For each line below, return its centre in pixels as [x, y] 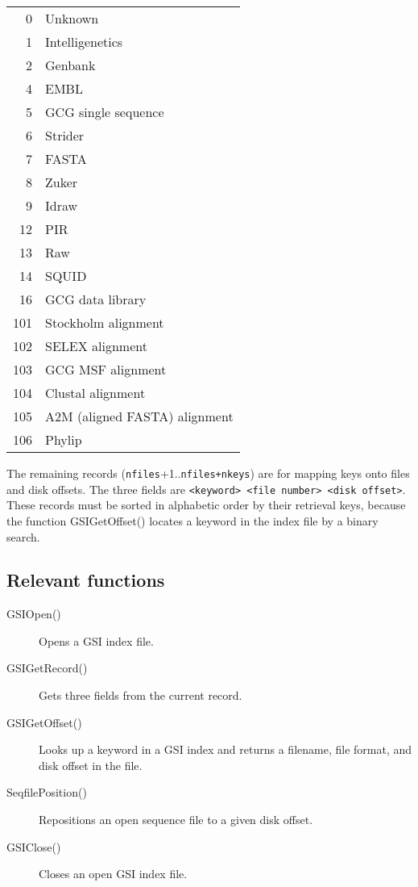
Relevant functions [86, 580]
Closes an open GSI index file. [113, 874]
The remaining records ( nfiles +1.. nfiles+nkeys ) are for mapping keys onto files [208, 473]
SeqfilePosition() [47, 792]
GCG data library [96, 299]
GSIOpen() [34, 614]
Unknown [72, 18]
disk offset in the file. [91, 765]
